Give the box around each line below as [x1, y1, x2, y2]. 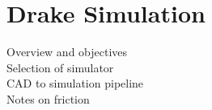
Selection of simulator [6, 59, 114, 75]
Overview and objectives [6, 43, 128, 60]
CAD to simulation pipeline [6, 75, 144, 92]
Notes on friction [6, 90, 90, 107]
